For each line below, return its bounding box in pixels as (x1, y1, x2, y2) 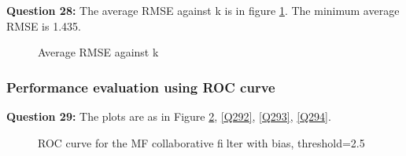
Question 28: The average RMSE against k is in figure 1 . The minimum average (6, 2, 400, 18)
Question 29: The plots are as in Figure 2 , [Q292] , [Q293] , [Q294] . (6, 108, 331, 124)
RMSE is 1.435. (6, 17, 81, 34)
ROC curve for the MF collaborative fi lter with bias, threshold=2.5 (38, 134, 365, 151)
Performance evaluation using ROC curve (6, 77, 275, 96)
